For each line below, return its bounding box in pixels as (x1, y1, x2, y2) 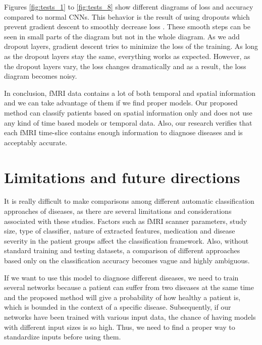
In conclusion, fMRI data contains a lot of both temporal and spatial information (4, 87, 255, 98)
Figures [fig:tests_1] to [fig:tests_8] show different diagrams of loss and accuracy (4, 2, 253, 12)
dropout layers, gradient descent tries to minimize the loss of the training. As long (4, 41, 258, 51)
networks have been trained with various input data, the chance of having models (4, 311, 256, 322)
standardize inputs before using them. (4, 331, 121, 342)
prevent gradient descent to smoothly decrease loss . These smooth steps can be (4, 21, 251, 32)
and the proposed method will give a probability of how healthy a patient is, (4, 292, 241, 302)
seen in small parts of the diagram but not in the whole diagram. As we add (4, 31, 240, 41)
